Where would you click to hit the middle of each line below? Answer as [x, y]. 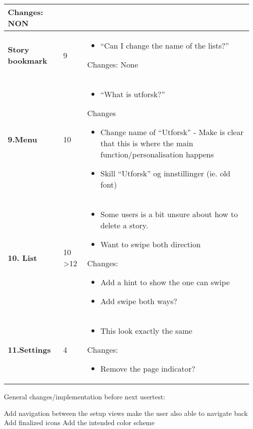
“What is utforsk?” [133, 94]
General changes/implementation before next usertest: [85, 396]
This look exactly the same [146, 331]
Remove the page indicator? [148, 369]
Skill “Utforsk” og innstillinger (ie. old [165, 173]
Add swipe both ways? [139, 301]
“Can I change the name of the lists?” [165, 45]
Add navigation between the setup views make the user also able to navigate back [126, 413]
